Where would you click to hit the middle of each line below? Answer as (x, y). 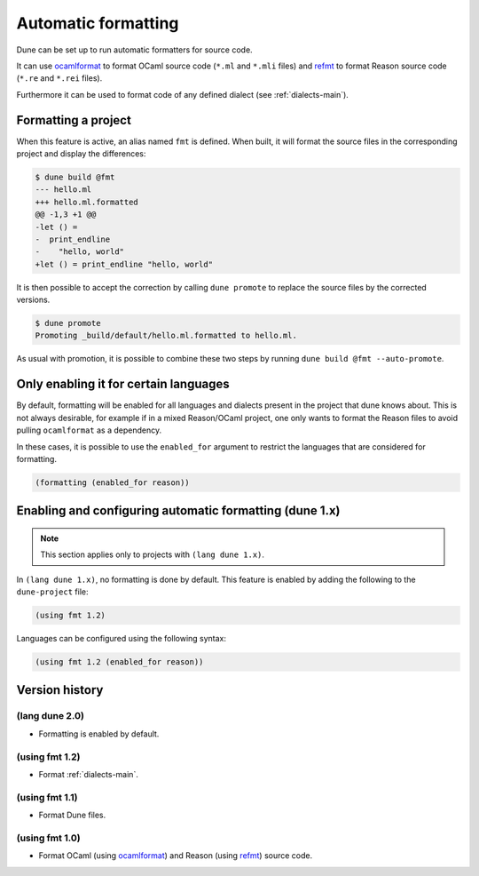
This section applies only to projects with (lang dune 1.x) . (153, 554)
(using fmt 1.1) (47, 797)
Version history (60, 690)
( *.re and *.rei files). (59, 78)
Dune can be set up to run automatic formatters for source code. (134, 50)
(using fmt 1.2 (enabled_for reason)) (119, 662)
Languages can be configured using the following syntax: (121, 639)
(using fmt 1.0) (48, 838)
